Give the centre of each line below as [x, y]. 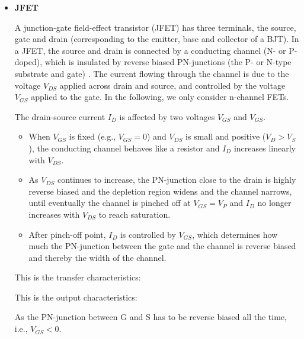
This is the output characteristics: [76, 297]
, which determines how [235, 234]
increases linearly [265, 148]
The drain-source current [60, 116]
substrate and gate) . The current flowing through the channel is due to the [152, 73]
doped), [28, 62]
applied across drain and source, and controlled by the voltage [172, 85]
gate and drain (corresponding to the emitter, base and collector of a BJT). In [157, 39]
